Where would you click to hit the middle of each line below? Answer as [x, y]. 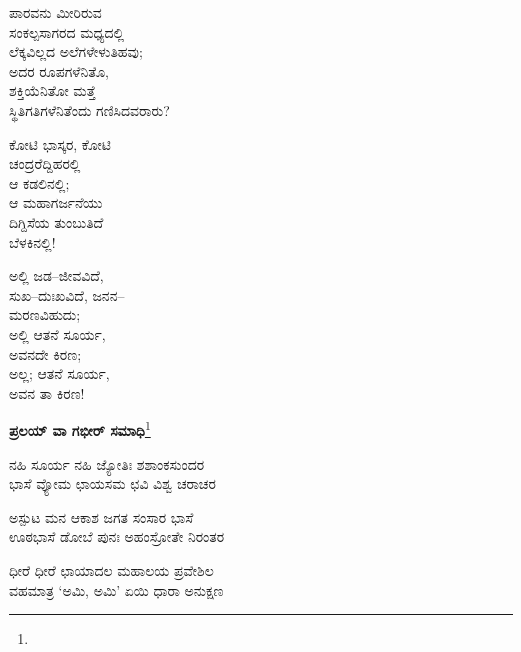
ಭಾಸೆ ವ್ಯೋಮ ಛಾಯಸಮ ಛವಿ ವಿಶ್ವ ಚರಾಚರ [112, 483]
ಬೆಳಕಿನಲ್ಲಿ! [32, 241]
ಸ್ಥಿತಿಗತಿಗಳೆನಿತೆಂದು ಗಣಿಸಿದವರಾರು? [89, 109]
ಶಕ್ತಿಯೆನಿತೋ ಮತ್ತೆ [52, 90]
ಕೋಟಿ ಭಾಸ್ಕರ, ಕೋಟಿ [60, 143]
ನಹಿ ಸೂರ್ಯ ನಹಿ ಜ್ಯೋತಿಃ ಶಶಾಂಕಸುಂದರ [107, 463]
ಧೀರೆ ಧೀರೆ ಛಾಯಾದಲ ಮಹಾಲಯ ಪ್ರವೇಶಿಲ [111, 569]
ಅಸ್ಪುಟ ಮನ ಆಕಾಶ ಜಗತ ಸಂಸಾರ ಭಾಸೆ [101, 516]
